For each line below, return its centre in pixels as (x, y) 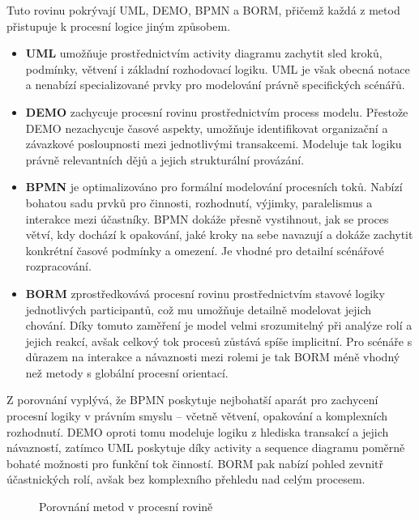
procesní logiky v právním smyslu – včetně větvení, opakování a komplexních (197, 416)
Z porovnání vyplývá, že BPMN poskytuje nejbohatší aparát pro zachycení (192, 400)
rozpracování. (58, 266)
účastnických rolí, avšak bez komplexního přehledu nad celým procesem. (186, 479)
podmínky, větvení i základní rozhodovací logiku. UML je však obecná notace (218, 68)
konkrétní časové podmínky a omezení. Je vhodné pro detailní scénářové (205, 250)
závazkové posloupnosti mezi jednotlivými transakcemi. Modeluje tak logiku (214, 144)
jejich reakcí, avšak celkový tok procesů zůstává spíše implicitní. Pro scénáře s (219, 341)
